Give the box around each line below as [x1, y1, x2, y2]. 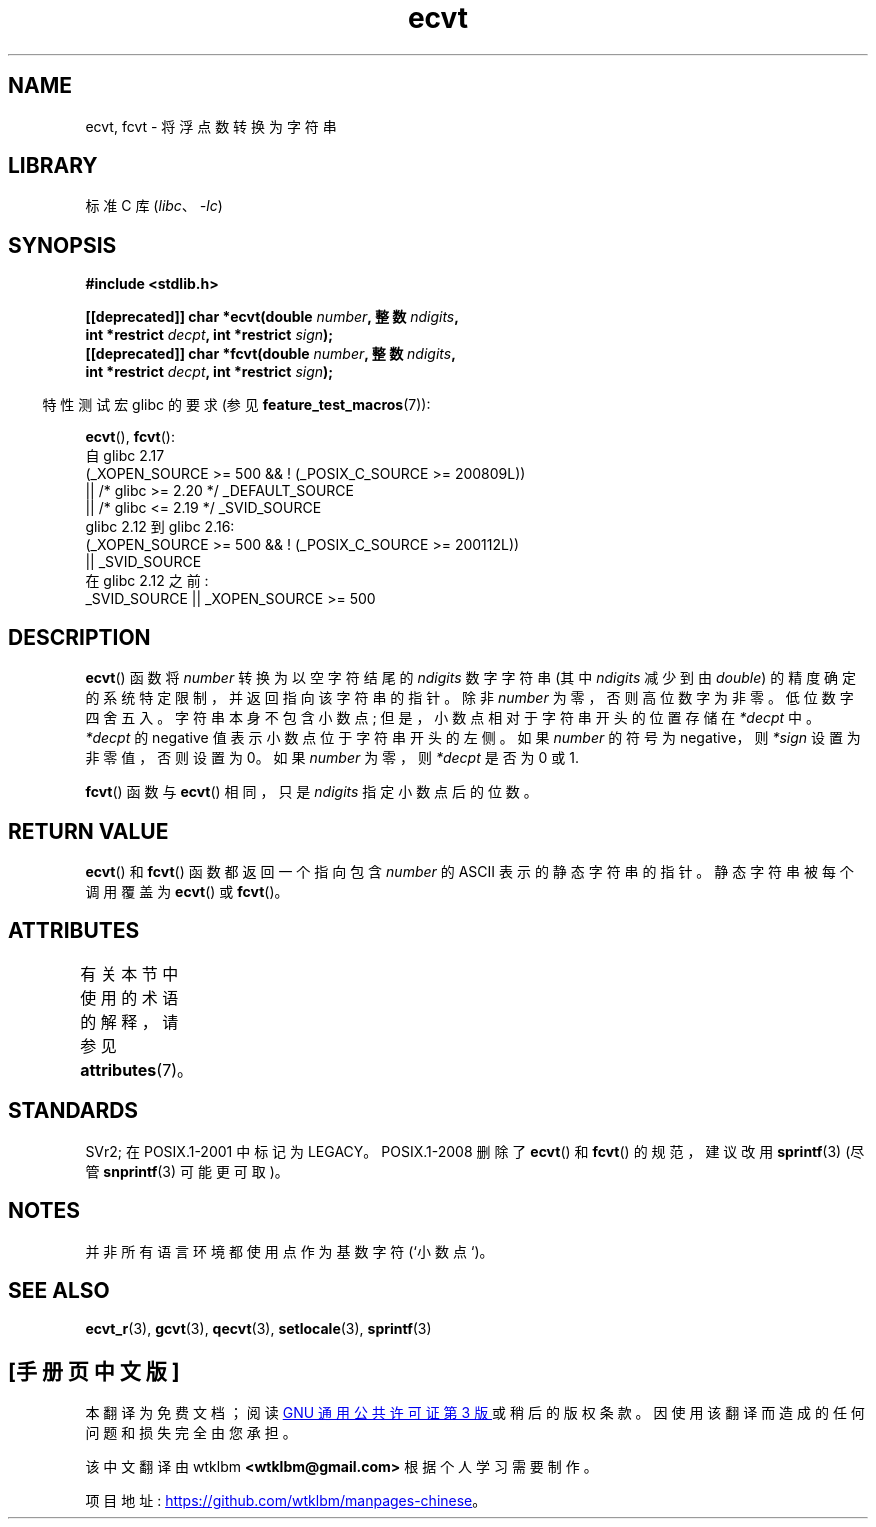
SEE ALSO [8, 1277, 110, 1303]
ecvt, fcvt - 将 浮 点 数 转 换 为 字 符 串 [85, 117, 337, 135]
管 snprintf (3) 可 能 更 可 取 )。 [85, 1162, 289, 1180]
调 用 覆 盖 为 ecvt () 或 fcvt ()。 [85, 882, 289, 900]
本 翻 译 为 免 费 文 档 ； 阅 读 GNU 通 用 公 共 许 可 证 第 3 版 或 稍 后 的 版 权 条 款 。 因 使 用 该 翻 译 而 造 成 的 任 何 [85, 1404, 865, 1422]
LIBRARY [8, 153, 98, 179]
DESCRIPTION [8, 624, 151, 650]
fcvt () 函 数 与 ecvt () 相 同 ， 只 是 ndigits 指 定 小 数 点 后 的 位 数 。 [85, 783, 538, 801]
